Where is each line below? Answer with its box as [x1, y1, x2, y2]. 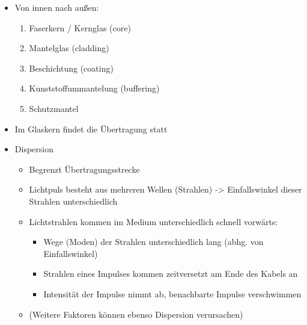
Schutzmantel [29, 102, 79, 114]
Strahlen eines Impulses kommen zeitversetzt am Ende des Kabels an [43, 267, 298, 280]
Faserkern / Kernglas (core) [29, 21, 131, 34]
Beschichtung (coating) [29, 61, 114, 74]
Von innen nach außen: [14, 1, 99, 13]
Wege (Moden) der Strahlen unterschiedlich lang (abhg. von [43, 235, 264, 248]
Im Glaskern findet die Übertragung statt [14, 122, 168, 135]
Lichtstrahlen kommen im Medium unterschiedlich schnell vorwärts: [29, 215, 278, 227]
